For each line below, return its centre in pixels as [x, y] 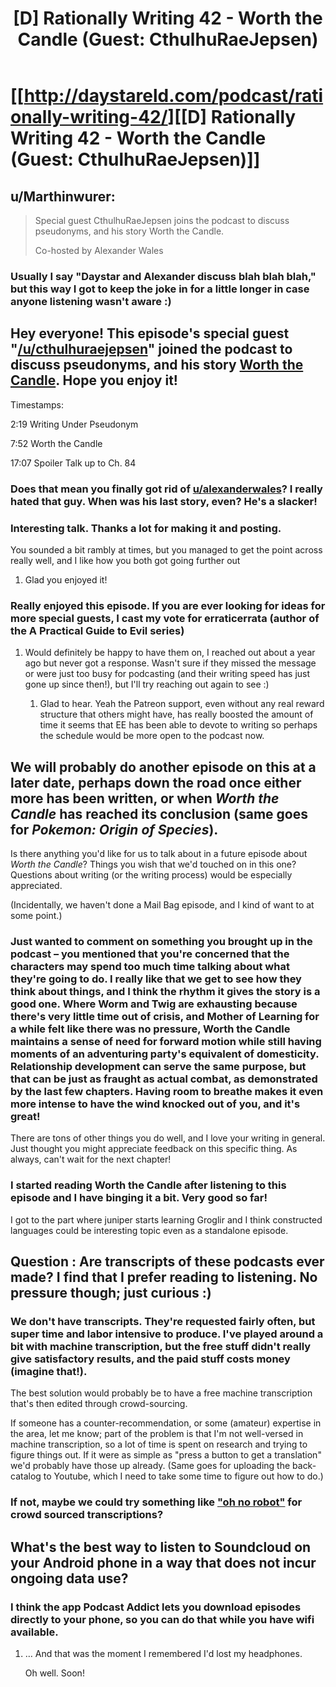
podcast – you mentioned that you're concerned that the [150, 954]
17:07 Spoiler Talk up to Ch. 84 [73, 463]
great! [25, 1116]
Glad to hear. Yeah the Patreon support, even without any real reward [182, 704]
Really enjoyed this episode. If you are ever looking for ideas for [168, 605]
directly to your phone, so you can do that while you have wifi [162, 1619]
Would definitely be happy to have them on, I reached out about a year [170, 653]
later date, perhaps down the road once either [156, 782]
